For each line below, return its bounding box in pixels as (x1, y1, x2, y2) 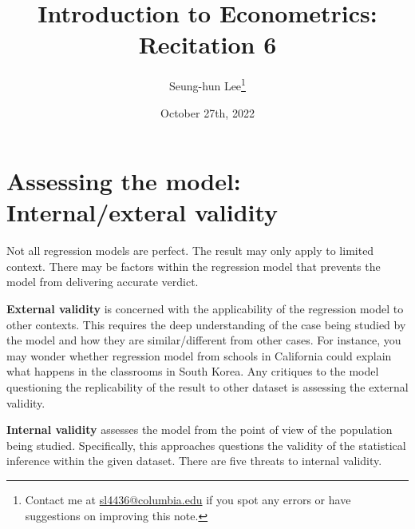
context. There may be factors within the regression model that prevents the (6, 257, 381, 274)
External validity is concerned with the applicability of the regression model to (6, 300, 404, 317)
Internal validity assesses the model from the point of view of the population (6, 421, 393, 438)
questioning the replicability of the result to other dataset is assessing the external (6, 379, 409, 396)
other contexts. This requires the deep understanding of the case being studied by (6, 316, 406, 332)
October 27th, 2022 (160, 104, 255, 121)
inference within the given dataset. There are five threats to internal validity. (6, 452, 382, 469)
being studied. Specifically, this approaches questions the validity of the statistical (6, 436, 406, 453)
